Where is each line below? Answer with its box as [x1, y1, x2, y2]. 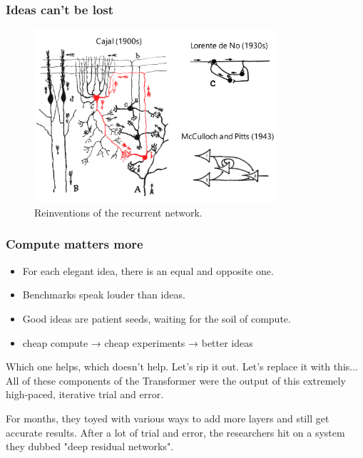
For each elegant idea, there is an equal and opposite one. [22, 263, 274, 278]
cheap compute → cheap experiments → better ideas [22, 335, 253, 350]
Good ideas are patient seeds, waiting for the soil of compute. [22, 311, 291, 326]
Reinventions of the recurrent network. [34, 204, 203, 219]
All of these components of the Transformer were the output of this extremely [6, 373, 346, 387]
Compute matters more [6, 235, 143, 253]
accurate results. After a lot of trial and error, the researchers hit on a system [6, 425, 345, 439]
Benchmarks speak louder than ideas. [22, 287, 185, 302]
